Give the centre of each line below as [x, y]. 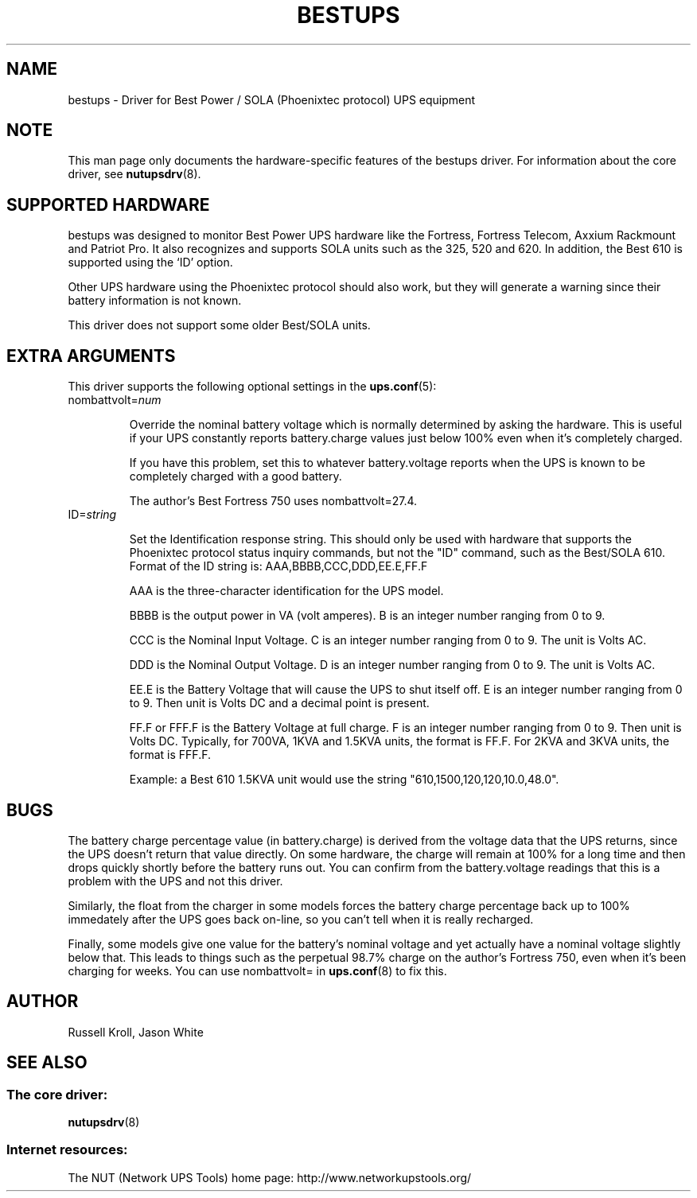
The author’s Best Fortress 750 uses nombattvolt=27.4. [273, 501]
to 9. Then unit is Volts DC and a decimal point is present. [279, 703]
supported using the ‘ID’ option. [150, 263]
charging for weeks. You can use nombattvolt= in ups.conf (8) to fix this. [257, 970]
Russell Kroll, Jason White [136, 1032]
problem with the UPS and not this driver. [175, 881]
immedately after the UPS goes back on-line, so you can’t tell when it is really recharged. [301, 919]
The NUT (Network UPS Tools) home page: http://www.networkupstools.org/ [270, 1177]
